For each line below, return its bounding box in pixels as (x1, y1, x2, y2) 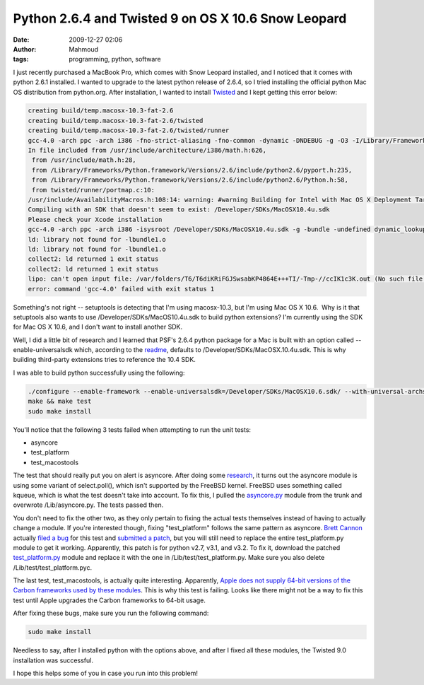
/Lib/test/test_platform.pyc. (13, 563, 92, 572)
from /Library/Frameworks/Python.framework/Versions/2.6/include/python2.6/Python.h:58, (32, 176, 349, 184)
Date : (13, 35, 30, 44)
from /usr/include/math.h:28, (32, 156, 137, 164)
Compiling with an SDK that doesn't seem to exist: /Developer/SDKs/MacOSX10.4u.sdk (28, 206, 330, 213)
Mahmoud (69, 45, 99, 53)
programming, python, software (69, 55, 162, 64)
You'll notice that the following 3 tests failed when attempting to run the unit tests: (13, 425, 251, 434)
